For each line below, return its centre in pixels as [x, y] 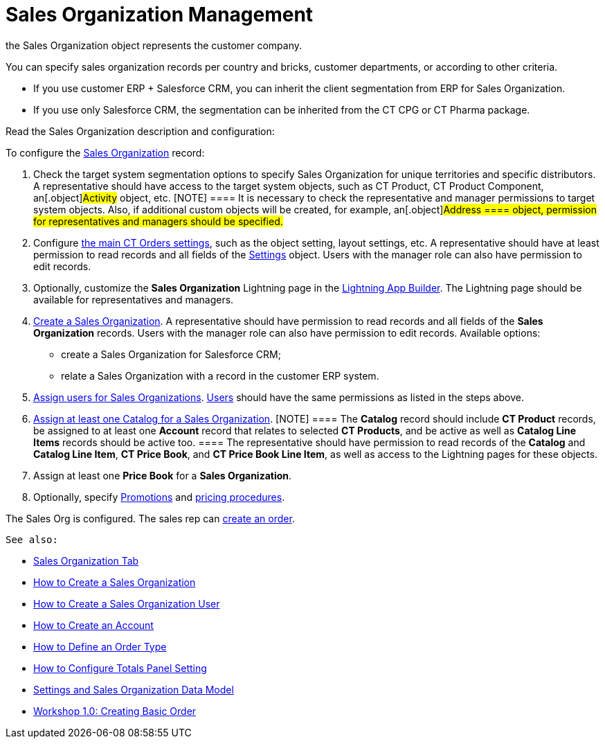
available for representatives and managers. [134, 299]
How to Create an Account [93, 625]
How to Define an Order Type [100, 646]
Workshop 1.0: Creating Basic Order [115, 711]
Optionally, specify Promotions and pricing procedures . [159, 497]
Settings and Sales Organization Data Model [134, 689]
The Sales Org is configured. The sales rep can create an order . [150, 518]
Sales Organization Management [160, 15]
